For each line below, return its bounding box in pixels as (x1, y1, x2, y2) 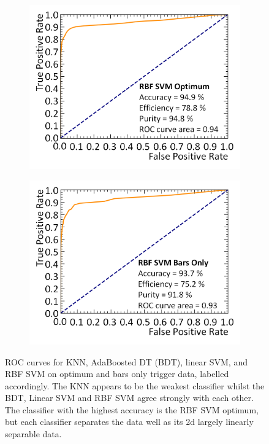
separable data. (5, 427, 62, 440)
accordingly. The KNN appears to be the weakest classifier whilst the (5, 379, 265, 392)
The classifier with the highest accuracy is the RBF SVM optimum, (5, 403, 259, 416)
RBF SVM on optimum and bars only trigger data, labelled (5, 367, 229, 380)
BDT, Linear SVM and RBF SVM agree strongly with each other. (5, 391, 254, 404)
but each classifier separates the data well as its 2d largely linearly (5, 415, 254, 428)
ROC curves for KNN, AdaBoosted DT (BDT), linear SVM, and (5, 355, 248, 368)
